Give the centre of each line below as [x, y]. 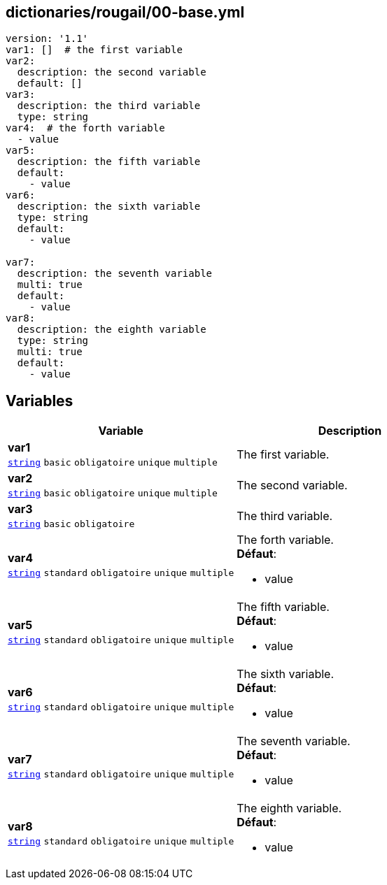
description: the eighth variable [112, 330]
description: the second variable [112, 72]
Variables [40, 401]
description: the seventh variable [115, 274]
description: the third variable [109, 106]
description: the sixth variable [109, 207]
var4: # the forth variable [85, 128]
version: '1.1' [47, 39]
